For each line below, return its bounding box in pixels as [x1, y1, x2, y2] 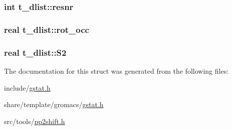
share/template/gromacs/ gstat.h [4, 99, 104, 110]
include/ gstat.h [4, 82, 51, 93]
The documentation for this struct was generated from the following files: [4, 65, 229, 76]
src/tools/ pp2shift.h [4, 116, 65, 126]
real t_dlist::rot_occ [4, 23, 89, 35]
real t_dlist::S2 [4, 46, 67, 58]
